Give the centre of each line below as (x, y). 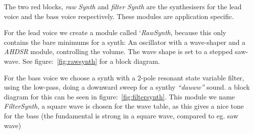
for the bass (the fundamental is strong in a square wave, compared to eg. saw (121, 115)
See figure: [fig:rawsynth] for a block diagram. (91, 61)
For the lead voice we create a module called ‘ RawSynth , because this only (115, 32)
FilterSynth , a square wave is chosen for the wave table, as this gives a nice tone (124, 106)
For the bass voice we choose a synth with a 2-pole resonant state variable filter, (124, 77)
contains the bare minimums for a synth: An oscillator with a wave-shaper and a (125, 42)
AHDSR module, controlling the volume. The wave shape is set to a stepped (118, 51)
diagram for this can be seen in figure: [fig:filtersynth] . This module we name (119, 96)
